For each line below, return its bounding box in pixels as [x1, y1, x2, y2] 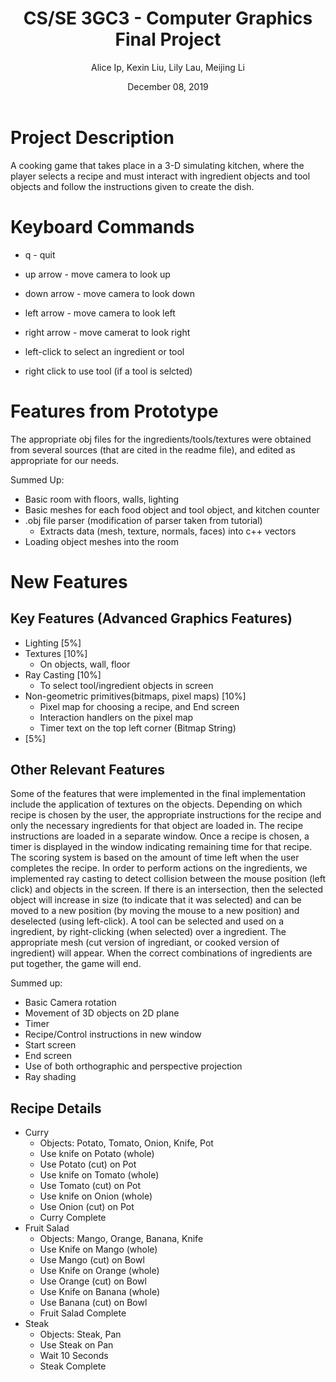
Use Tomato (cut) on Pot [39, 1180, 142, 1192]
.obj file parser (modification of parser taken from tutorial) [24, 514, 263, 526]
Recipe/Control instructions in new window [24, 1028, 202, 1041]
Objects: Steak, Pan [39, 1328, 122, 1341]
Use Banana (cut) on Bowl [39, 1297, 148, 1309]
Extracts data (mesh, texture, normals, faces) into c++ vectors [39, 525, 297, 537]
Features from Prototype [10, 400, 219, 422]
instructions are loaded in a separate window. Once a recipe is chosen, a [10, 830, 310, 842]
